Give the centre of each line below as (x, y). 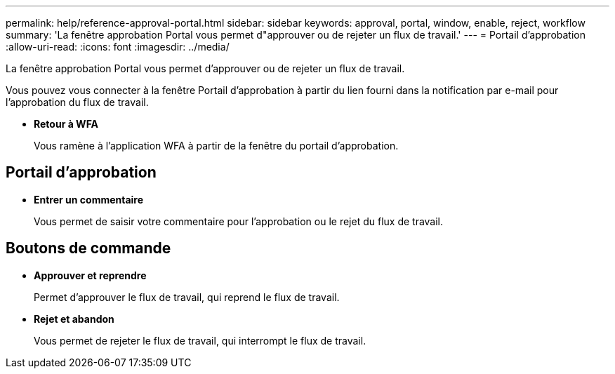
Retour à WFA (66, 124)
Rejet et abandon (74, 319)
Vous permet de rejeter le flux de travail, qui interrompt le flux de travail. (200, 340)
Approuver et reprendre (90, 275)
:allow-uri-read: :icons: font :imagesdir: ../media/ (118, 47)
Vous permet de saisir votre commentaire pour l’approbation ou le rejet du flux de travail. (239, 221)
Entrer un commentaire (89, 199)
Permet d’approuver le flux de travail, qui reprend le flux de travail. (187, 297)
